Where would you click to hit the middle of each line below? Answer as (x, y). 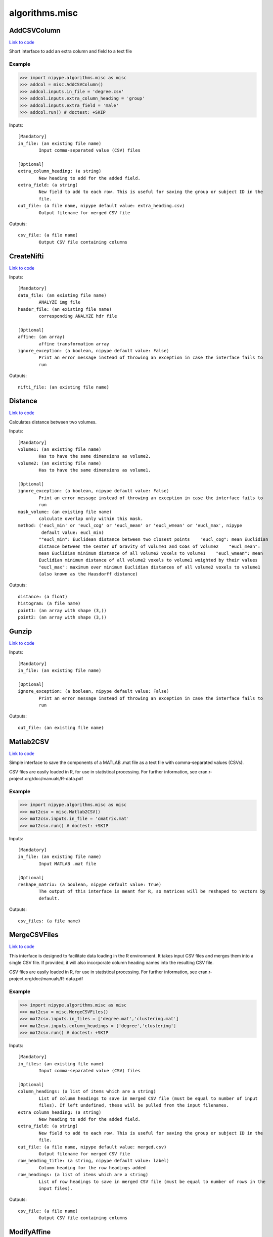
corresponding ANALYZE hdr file (78, 316)
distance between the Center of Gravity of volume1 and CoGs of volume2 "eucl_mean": (150, 546)
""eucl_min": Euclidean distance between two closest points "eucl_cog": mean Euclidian (154, 540)
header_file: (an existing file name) (65, 309)
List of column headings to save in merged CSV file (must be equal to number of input (148, 1098)
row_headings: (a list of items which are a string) (83, 1175)
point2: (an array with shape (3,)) (62, 618)
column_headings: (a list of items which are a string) (87, 1092)
